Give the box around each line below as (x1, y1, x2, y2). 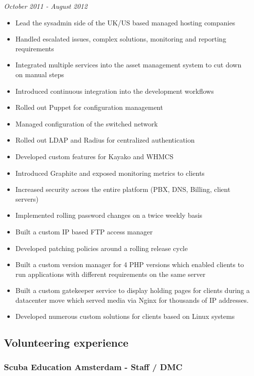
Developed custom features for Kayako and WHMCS (15, 151, 173, 161)
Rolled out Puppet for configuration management (15, 102, 163, 112)
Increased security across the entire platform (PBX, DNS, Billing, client (15, 184, 231, 194)
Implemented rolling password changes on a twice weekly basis (15, 210, 203, 220)
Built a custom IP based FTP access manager (15, 226, 153, 236)
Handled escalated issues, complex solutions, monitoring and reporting (15, 34, 226, 44)
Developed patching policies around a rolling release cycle (15, 243, 188, 253)
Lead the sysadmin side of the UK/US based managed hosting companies (15, 17, 235, 27)
